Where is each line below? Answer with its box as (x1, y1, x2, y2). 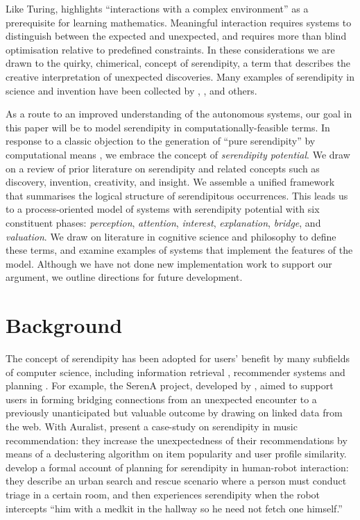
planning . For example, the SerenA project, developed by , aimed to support (6, 378, 334, 393)
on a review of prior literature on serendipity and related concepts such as (6, 161, 320, 175)
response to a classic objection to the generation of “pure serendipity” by (6, 133, 316, 148)
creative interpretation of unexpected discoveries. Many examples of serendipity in (6, 69, 354, 83)
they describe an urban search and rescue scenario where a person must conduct (6, 473, 347, 488)
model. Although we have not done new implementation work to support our (6, 256, 332, 270)
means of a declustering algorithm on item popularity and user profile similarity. (6, 446, 347, 461)
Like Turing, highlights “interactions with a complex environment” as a (6, 1, 309, 15)
